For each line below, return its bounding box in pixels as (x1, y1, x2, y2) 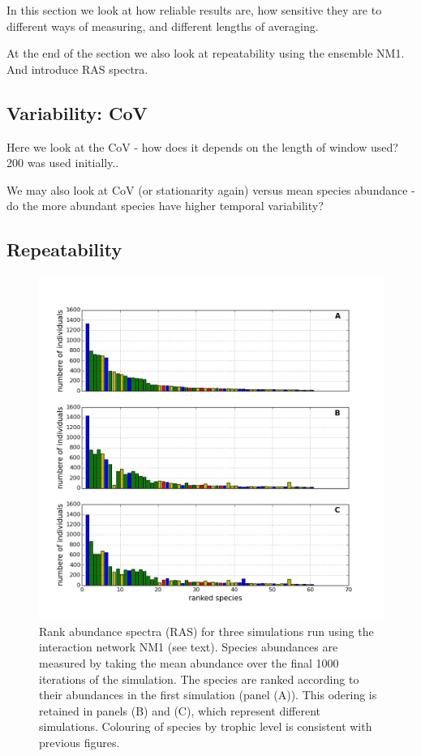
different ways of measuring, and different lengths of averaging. (6, 17, 319, 34)
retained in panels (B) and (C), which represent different (39, 702, 321, 719)
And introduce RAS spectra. (6, 60, 148, 77)
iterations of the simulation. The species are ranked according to (39, 670, 359, 687)
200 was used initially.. (6, 154, 119, 171)
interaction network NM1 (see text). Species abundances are (39, 638, 338, 655)
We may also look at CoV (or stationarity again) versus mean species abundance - (6, 181, 415, 198)
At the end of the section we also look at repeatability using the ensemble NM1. (6, 45, 405, 62)
